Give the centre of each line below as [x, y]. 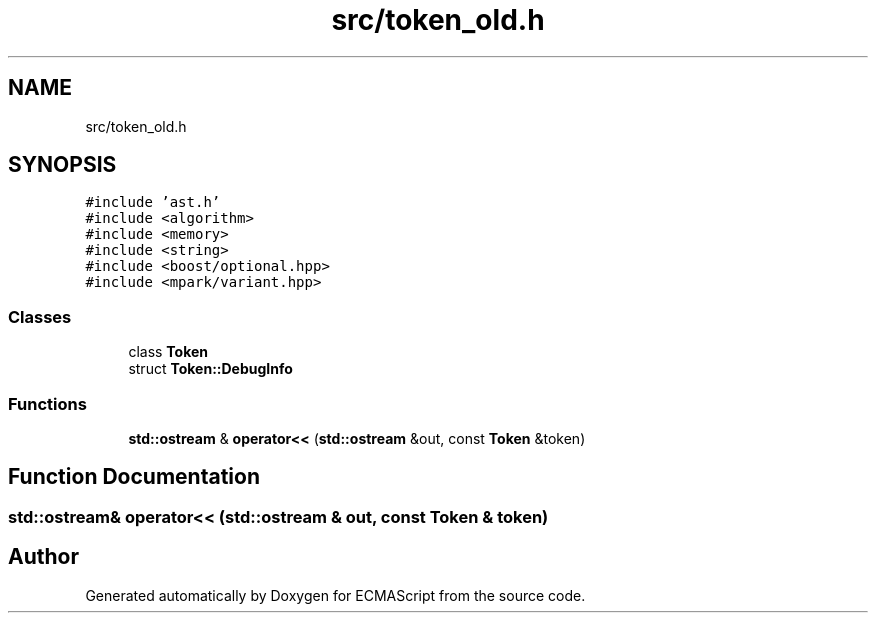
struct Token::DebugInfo [210, 369]
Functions [47, 403]
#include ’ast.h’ [153, 202]
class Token [168, 352]
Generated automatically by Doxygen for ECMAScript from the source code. [335, 595]
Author [43, 557]
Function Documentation [134, 477]
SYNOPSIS [62, 165]
